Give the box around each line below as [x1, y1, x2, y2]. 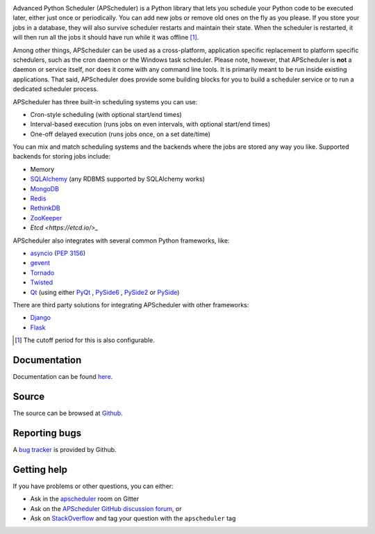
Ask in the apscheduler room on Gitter [30, 494, 140, 503]
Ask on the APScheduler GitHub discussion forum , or [30, 504, 182, 512]
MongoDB [30, 184, 59, 193]
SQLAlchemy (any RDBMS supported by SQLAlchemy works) [30, 175, 205, 184]
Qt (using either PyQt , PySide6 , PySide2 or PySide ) [30, 288, 180, 296]
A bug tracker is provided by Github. [12, 445, 117, 453]
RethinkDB [30, 204, 60, 212]
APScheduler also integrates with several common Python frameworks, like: [12, 236, 230, 245]
